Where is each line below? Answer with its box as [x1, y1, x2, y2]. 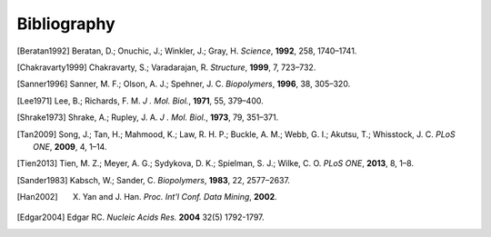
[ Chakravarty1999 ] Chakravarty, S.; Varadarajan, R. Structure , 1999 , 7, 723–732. [16, 62, 316, 73]
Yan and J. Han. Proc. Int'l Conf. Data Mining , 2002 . [82, 192, 277, 202]
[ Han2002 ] [16, 192, 58, 202]
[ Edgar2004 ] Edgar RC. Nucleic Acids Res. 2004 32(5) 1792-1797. [16, 212, 265, 222]
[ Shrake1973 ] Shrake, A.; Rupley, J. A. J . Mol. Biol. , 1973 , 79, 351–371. [16, 112, 279, 123]
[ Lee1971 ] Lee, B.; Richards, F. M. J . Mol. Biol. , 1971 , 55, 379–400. [16, 95, 264, 106]
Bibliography [16, 14, 115, 34]
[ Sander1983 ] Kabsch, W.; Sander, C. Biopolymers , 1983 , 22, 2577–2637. [16, 174, 291, 185]
